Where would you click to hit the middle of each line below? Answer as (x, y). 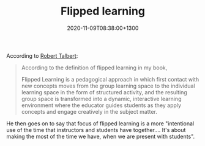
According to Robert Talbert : (42, 55)
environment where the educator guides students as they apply (101, 105)
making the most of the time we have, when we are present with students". (100, 136)
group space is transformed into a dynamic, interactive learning (101, 99)
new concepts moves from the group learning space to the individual (108, 86)
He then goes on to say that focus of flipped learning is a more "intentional (100, 123)
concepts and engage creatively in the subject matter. (89, 111)
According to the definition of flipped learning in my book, (94, 68)
